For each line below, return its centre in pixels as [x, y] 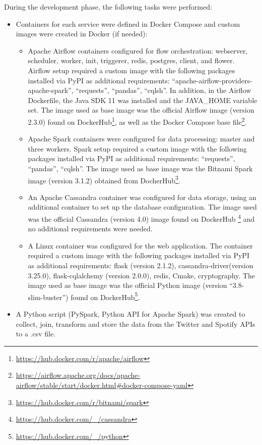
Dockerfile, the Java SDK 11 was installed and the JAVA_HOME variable [143, 100]
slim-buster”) [48, 297]
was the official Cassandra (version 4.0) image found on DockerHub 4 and [141, 218]
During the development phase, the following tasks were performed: [108, 7]
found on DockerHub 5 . [105, 296]
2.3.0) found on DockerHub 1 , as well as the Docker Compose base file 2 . [137, 121]
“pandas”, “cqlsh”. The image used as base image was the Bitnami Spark [140, 168]
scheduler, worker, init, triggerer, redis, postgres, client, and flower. [131, 60]
